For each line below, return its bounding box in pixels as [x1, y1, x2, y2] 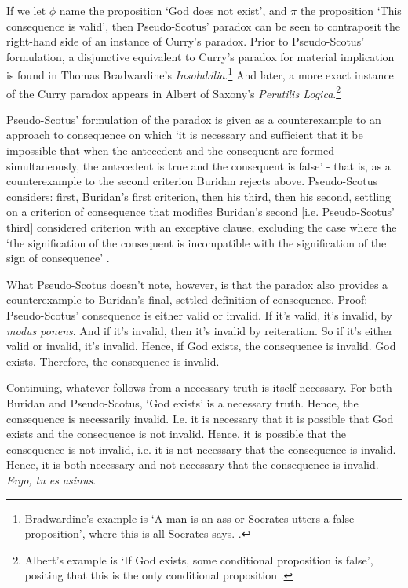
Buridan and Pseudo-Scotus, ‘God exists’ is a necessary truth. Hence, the [6, 394, 359, 411]
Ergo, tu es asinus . [6, 471, 97, 488]
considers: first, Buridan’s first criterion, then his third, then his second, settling [6, 188, 392, 204]
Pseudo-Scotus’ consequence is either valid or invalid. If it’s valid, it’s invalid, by [6, 307, 392, 323]
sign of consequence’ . [6, 250, 110, 266]
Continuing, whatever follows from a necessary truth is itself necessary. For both [6, 379, 392, 396]
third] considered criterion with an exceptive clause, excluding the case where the [6, 219, 397, 236]
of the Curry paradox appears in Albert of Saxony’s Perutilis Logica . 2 [6, 82, 341, 101]
